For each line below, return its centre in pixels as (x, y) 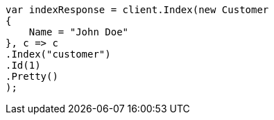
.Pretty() (32, 76)
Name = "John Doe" (79, 32)
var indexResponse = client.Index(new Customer (137, 10)
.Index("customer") (58, 54)
